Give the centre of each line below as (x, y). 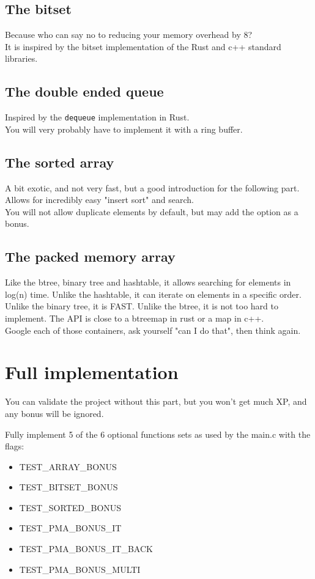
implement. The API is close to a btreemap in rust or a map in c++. (135, 318)
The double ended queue (84, 91)
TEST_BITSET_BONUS (69, 487)
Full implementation (92, 372)
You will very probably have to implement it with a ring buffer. (124, 129)
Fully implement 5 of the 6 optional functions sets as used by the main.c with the (158, 434)
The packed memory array (90, 256)
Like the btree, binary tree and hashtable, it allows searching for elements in (148, 282)
